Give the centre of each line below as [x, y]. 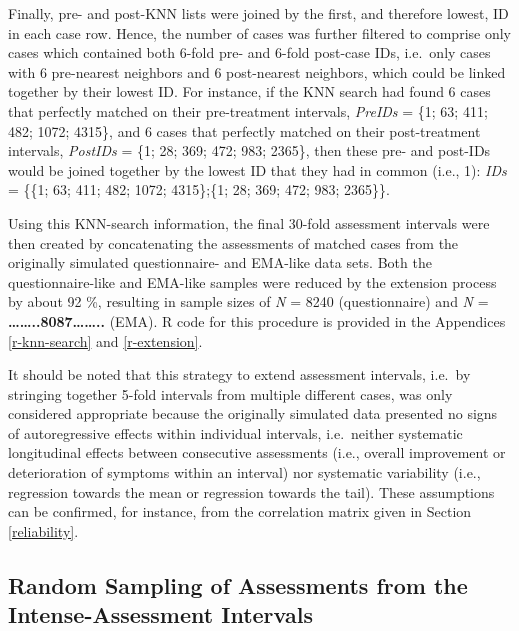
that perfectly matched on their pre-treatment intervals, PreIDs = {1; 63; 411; [248, 110]
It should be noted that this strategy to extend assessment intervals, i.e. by [239, 374]
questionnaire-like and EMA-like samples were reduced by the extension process [252, 281]
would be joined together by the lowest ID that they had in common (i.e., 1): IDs [257, 169]
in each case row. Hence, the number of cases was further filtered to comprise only [259, 32]
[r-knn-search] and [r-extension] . [105, 340]
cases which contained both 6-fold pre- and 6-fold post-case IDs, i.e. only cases [249, 52]
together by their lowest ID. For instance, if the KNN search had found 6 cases [249, 91]
